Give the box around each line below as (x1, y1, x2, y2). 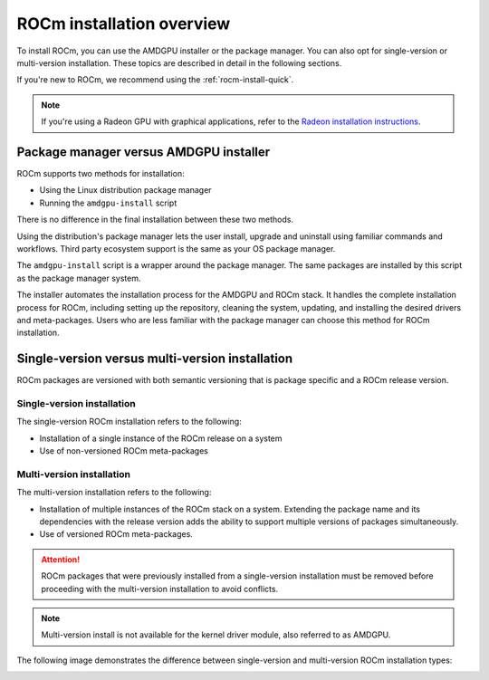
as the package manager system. (16, 273, 141, 283)
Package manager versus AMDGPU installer (16, 144, 271, 159)
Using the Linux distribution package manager (39, 185, 212, 196)
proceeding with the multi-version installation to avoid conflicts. (41, 583, 279, 594)
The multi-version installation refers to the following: (16, 487, 212, 498)
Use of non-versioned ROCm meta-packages (39, 445, 208, 456)
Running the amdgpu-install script (39, 197, 177, 208)
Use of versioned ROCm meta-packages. (39, 529, 194, 540)
